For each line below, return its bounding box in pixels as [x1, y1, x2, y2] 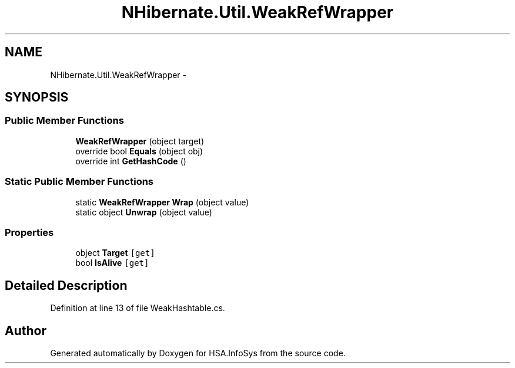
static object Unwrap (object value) [75, 207, 212, 217]
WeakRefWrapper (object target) [75, 136, 205, 146]
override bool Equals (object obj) [75, 146, 203, 156]
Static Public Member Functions [5, 175, 154, 188]
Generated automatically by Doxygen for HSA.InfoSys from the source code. [50, 348, 346, 358]
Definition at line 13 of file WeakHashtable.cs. [50, 303, 225, 313]
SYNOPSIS [5, 90, 69, 105]
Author [5, 323, 46, 338]
